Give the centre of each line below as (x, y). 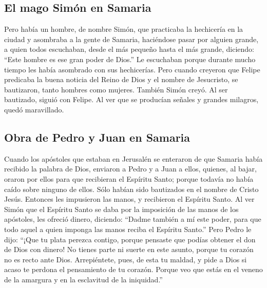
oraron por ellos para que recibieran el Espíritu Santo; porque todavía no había (129, 178)
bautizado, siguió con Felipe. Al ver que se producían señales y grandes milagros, (131, 99)
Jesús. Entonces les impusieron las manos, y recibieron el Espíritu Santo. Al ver (129, 199)
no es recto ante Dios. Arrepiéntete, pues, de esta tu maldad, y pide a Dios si (126, 259)
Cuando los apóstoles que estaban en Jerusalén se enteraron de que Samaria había (133, 158)
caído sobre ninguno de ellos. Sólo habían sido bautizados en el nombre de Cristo (131, 189)
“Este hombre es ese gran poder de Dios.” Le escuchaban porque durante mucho (130, 59)
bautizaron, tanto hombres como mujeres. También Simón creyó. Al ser (116, 89)
